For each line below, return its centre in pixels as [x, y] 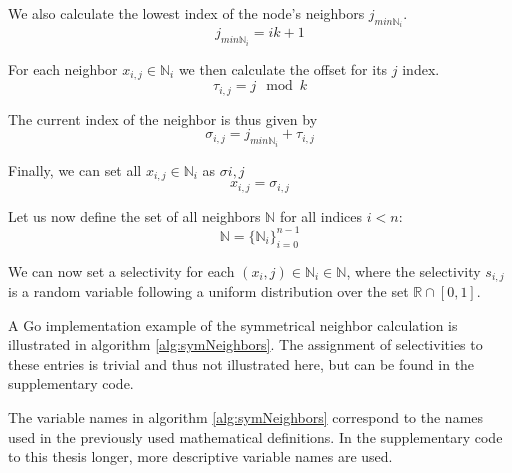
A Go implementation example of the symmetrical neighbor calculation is [233, 324]
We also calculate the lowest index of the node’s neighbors [186, 13]
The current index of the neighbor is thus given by [163, 118]
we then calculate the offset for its [283, 68]
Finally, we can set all [75, 169]
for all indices [321, 215]
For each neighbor [63, 68]
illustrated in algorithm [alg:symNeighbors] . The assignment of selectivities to [245, 344]
